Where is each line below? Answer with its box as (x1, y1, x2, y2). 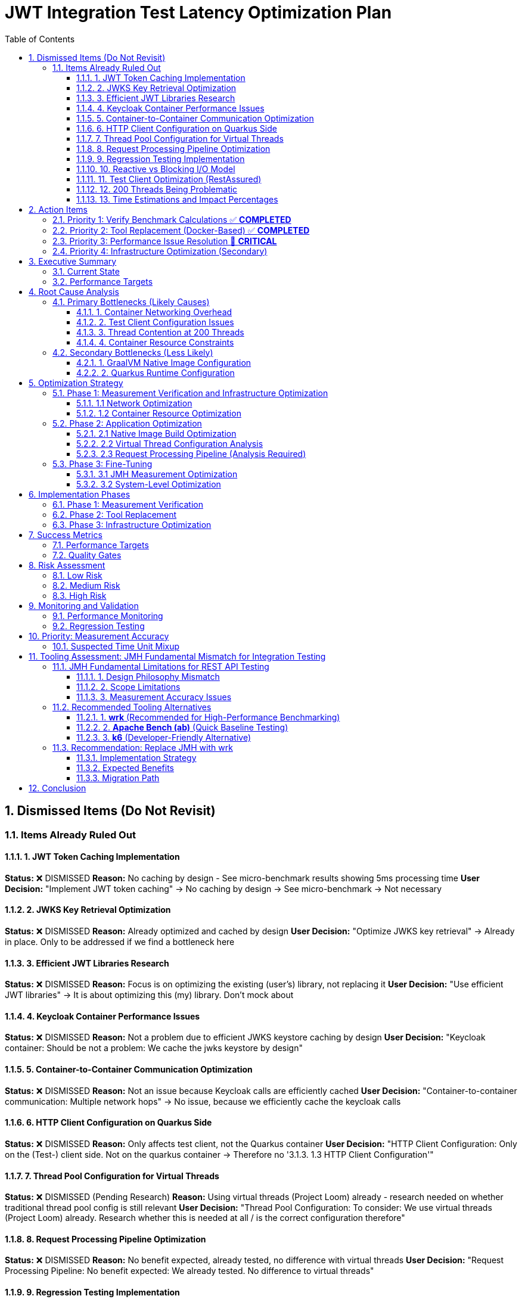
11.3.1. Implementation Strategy (76, 752, 197, 763)
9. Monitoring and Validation (29, 600, 139, 611)
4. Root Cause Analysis (29, 286, 119, 297)
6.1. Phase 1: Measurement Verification (52, 499, 203, 509)
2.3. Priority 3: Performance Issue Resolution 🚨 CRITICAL (52, 235, 277, 246)
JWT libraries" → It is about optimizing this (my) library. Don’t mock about (5, 990, 294, 1000)
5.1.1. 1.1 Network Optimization (76, 397, 192, 408)
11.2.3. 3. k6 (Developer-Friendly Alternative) (76, 732, 251, 742)
